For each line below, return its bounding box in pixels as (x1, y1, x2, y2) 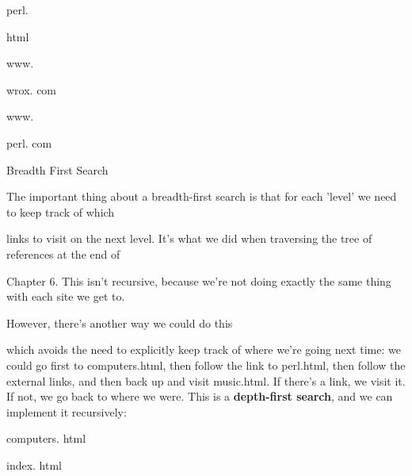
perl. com (6, 134, 52, 151)
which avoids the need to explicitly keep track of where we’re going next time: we (6, 341, 401, 358)
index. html (6, 456, 63, 473)
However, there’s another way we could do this (6, 314, 233, 331)
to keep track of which (6, 203, 115, 220)
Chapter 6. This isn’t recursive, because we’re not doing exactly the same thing (6, 272, 391, 289)
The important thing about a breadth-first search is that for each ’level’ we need (6, 188, 397, 205)
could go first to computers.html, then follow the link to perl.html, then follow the (6, 356, 406, 373)
